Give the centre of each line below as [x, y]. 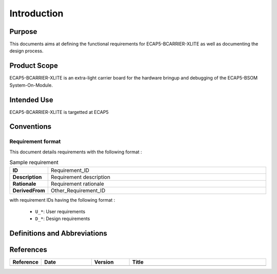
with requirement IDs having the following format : [62, 200]
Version [104, 262]
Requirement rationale [77, 184]
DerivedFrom [29, 190]
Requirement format [35, 142]
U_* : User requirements [60, 211]
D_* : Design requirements [63, 219]
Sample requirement [34, 163]
